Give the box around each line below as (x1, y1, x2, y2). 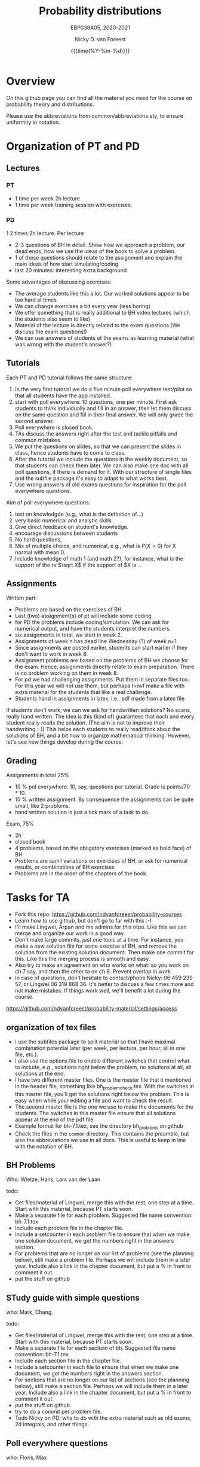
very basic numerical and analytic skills (14, 516, 112, 524)
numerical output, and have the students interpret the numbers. (14, 625, 171, 632)
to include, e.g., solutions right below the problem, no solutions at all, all (14, 1064, 192, 1071)
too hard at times (14, 296, 57, 303)
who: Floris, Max (6, 1454, 47, 1461)
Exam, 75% (6, 820, 34, 827)
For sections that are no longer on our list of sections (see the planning (14, 1376, 190, 1383)
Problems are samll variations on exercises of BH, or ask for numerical (14, 857, 188, 865)
